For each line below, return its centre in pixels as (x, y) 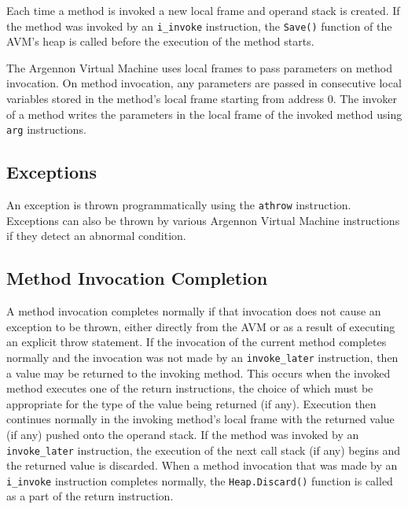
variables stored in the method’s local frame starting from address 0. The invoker (202, 99)
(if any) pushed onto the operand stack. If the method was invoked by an (183, 434)
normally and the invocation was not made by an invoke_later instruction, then (202, 357)
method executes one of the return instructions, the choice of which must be (190, 388)
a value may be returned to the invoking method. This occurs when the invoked (198, 373)
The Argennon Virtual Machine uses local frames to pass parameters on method (200, 67)
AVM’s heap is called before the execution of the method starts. (160, 41)
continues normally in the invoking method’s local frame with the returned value (200, 419)
